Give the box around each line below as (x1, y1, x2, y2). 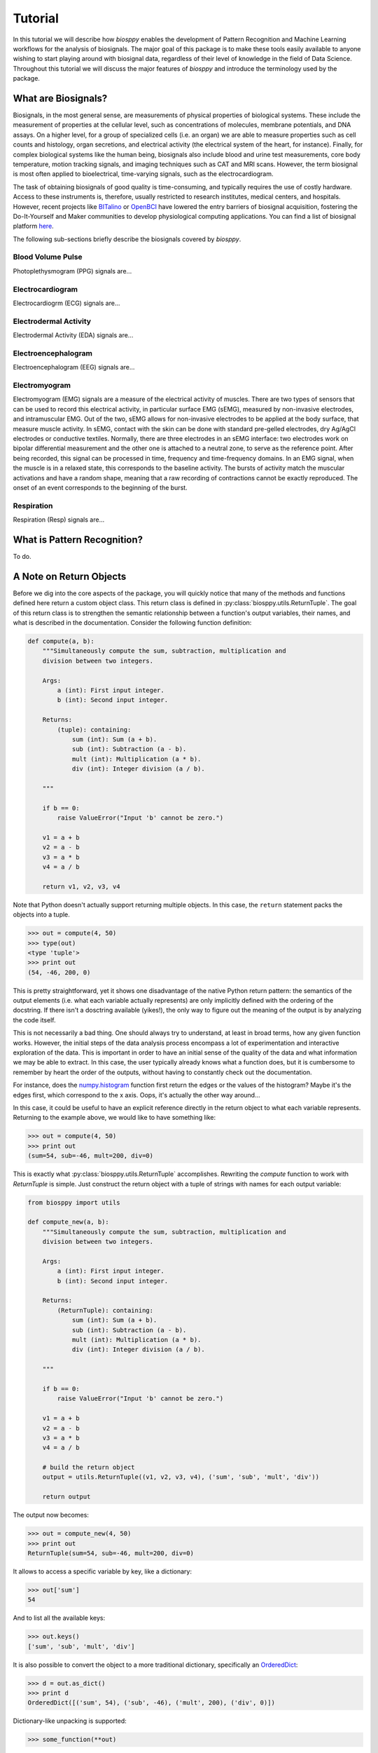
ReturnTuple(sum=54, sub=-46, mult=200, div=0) (27, 1549, 194, 1557)
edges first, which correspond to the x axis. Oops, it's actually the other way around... (13, 1090, 260, 1099)
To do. (13, 552, 31, 560)
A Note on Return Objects (13, 570, 127, 582)
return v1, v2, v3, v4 (42, 882, 120, 891)
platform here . (13, 222, 54, 231)
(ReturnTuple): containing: (57, 1306, 154, 1314)
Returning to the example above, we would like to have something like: (13, 1114, 216, 1122)
